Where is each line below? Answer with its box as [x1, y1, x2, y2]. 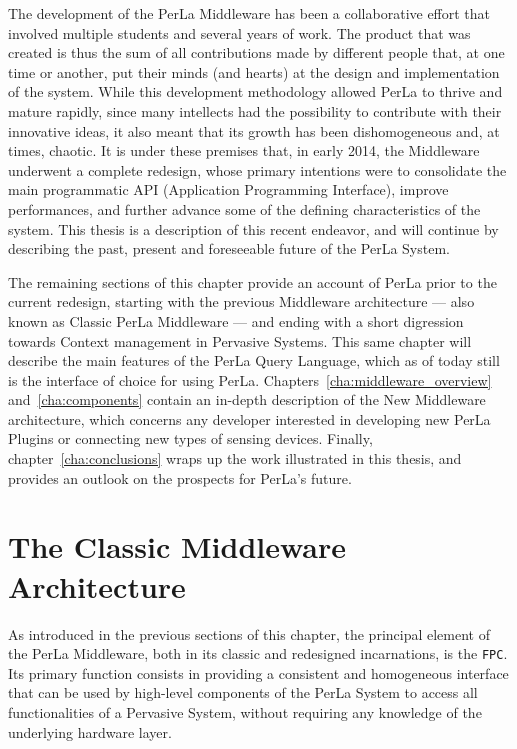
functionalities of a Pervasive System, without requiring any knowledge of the [8, 702, 482, 722]
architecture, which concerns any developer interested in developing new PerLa [8, 408, 491, 429]
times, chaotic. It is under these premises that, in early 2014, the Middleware [8, 140, 480, 161]
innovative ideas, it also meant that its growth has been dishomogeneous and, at [8, 120, 500, 141]
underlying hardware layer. [8, 721, 172, 742]
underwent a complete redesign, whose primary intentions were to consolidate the [8, 159, 507, 180]
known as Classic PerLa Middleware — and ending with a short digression [8, 310, 464, 331]
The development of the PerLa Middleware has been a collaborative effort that [8, 3, 491, 23]
